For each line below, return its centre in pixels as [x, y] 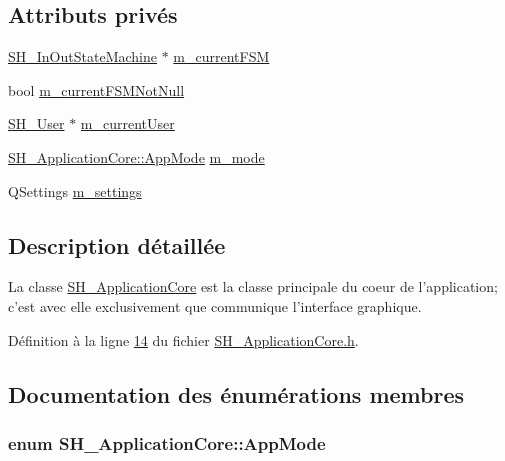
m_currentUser [127, 123]
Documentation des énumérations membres [236, 393]
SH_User [36, 123]
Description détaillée [117, 244]
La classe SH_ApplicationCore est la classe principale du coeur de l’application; [253, 286]
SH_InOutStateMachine [82, 56]
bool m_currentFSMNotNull [96, 89]
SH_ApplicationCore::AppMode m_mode [136, 156]
